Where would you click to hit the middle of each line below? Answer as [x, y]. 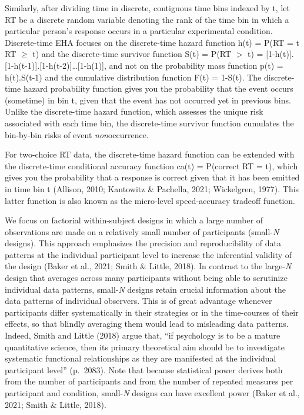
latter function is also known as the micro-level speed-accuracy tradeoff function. [150, 200]
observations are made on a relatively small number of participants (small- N [142, 231]
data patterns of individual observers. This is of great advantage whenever [138, 301]
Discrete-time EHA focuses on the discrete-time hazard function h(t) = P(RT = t [152, 42]
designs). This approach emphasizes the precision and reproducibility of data [143, 243]
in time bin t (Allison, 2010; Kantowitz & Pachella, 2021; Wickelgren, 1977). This [152, 188]
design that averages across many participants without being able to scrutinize [146, 278]
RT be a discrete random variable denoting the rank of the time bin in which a [147, 19]
